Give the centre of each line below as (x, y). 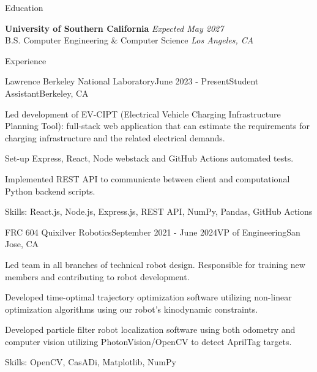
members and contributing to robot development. (97, 276)
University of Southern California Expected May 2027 (114, 28)
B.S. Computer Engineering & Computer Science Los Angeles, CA (129, 40)
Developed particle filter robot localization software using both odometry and (150, 329)
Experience (26, 60)
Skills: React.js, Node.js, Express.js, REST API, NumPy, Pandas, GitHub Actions (159, 211)
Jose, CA (22, 244)
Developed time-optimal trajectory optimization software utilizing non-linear (148, 297)
